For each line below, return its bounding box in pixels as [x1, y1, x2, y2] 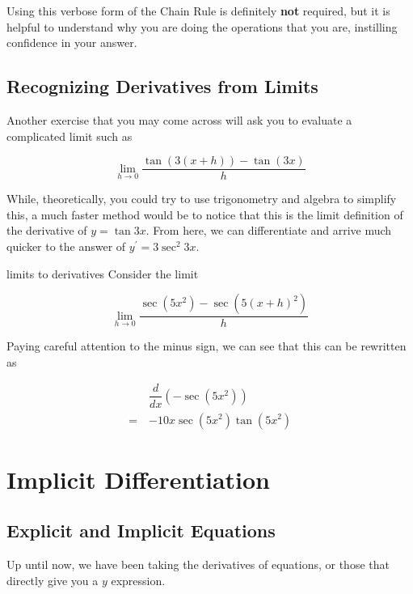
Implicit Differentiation [6, 462, 271, 495]
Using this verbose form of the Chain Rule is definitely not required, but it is [6, 2, 390, 19]
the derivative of [6, 222, 87, 239]
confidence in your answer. [6, 34, 137, 51]
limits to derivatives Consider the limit [6, 265, 199, 282]
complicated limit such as [6, 127, 133, 144]
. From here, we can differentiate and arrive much [145, 222, 392, 239]
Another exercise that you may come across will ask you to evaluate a [6, 111, 352, 128]
